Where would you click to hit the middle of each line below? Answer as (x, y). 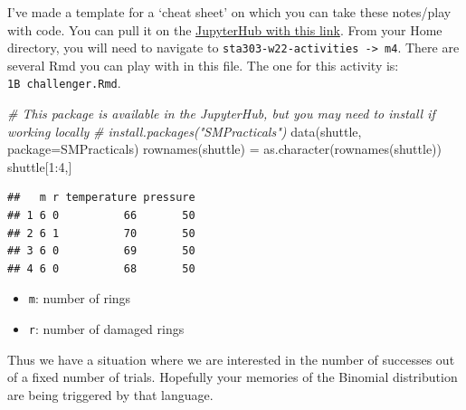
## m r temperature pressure (101, 198)
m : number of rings (80, 298)
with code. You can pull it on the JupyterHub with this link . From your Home (225, 29)
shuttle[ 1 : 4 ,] (40, 166)
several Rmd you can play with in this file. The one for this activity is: (203, 65)
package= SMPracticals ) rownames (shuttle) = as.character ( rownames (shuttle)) (225, 149)
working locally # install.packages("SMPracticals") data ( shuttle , (185, 131)
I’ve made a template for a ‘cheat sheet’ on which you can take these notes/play (229, 12)
